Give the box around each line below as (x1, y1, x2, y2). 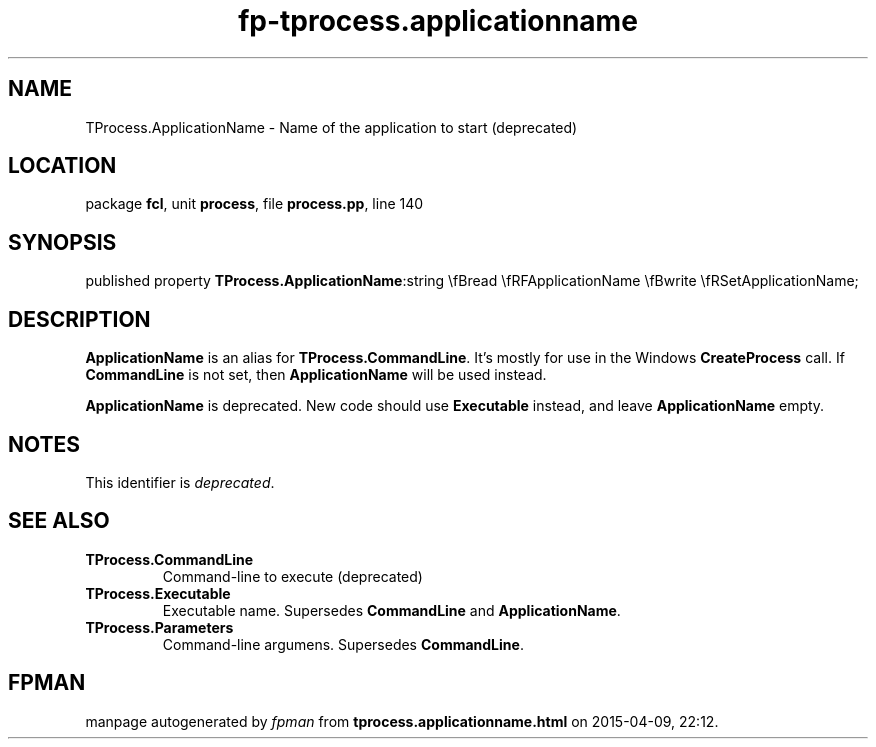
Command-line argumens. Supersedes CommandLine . (162, 635, 524, 653)
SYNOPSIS (8, 229, 117, 255)
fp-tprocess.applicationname (238, 4, 638, 38)
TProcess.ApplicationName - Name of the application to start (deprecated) (85, 118, 578, 136)
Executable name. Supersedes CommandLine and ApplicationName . (162, 601, 621, 619)
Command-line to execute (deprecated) (162, 567, 423, 585)
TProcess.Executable (85, 584, 231, 602)
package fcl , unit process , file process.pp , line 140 (85, 195, 424, 213)
